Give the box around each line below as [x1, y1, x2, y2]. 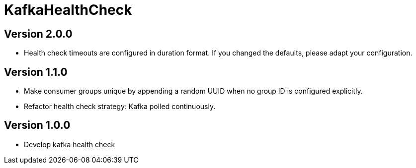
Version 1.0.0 [4, 119, 71, 132]
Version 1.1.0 [4, 65, 68, 78]
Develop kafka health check [24, 140, 115, 149]
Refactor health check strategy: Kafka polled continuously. [24, 102, 216, 111]
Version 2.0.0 [4, 27, 73, 40]
